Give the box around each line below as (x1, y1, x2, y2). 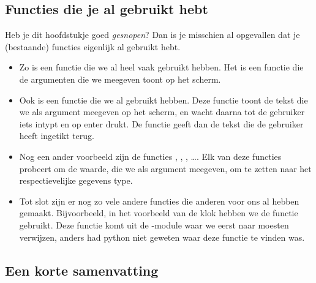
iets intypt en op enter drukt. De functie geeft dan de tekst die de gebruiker (19, 117, 304, 130)
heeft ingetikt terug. (19, 129, 94, 142)
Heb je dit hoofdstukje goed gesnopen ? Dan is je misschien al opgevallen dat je (5, 28, 300, 41)
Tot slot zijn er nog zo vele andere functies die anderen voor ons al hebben (19, 194, 299, 207)
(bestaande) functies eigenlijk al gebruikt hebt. (5, 40, 181, 53)
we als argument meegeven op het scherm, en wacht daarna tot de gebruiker (19, 105, 305, 118)
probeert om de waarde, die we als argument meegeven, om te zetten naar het (19, 162, 312, 175)
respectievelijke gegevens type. (19, 174, 133, 187)
